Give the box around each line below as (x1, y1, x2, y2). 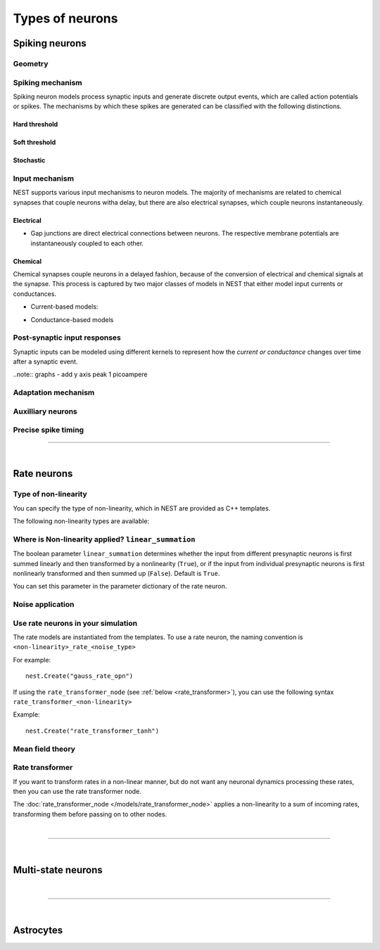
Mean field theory (13, 744, 75, 754)
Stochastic (13, 156, 46, 165)
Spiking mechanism (13, 77, 82, 87)
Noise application (13, 600, 75, 610)
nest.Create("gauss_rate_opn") (25, 672, 134, 680)
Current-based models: (30, 302, 99, 311)
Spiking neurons (13, 37, 87, 49)
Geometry (13, 58, 49, 68)
